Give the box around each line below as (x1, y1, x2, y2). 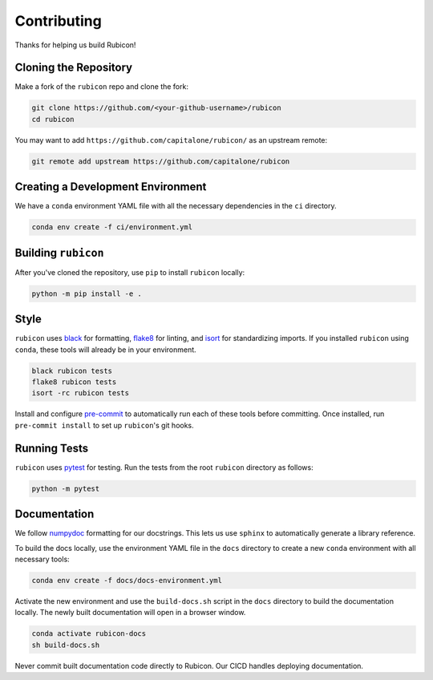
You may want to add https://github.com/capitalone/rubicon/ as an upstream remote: (14, 135, 328, 144)
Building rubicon (14, 245, 104, 260)
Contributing (14, 12, 102, 30)
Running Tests (14, 441, 88, 455)
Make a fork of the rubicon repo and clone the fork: (14, 82, 188, 91)
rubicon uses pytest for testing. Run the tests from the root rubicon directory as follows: (14, 462, 314, 472)
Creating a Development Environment (14, 180, 207, 194)
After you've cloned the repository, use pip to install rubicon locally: (14, 267, 245, 277)
